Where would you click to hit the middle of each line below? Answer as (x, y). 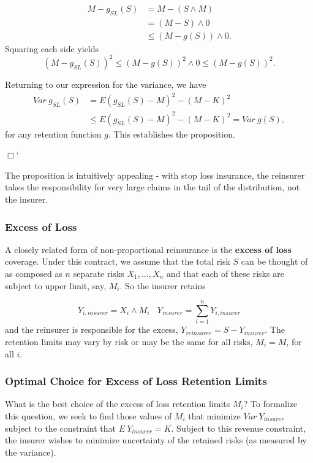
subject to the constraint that (61, 428)
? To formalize (270, 404)
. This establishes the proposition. (172, 134)
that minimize (214, 415)
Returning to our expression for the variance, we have (106, 84)
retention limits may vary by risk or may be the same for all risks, (129, 341)
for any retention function (53, 134)
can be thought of (274, 261)
